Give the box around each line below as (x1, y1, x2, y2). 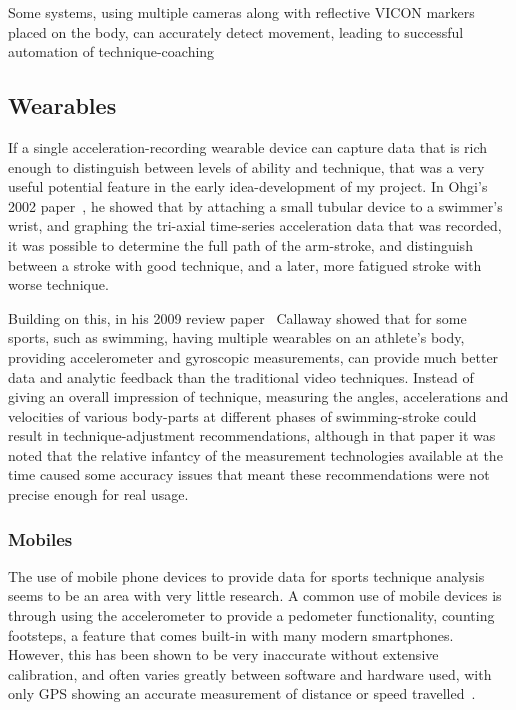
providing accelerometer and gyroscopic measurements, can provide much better (8, 346, 499, 367)
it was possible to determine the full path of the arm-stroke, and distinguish (8, 234, 473, 255)
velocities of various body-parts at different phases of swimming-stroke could (8, 405, 477, 426)
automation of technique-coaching (8, 41, 215, 62)
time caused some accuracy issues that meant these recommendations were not (8, 464, 490, 485)
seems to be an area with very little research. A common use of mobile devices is (8, 585, 502, 606)
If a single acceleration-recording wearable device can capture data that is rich (8, 136, 488, 157)
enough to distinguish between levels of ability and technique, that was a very (8, 156, 485, 177)
